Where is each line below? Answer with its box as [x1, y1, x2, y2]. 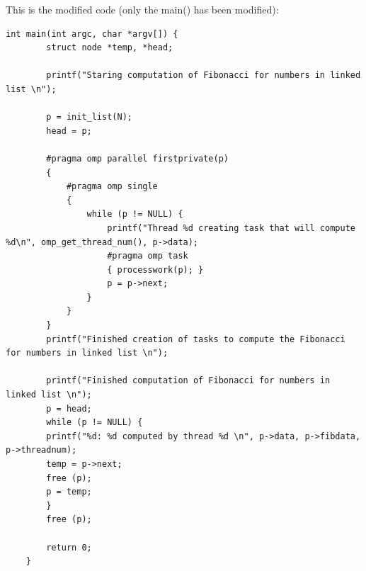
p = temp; [46, 487, 92, 497]
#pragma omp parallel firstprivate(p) [46, 153, 229, 164]
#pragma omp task [107, 251, 188, 261]
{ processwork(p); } [107, 264, 204, 275]
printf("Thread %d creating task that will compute [107, 222, 355, 233]
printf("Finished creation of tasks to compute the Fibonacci [46, 334, 345, 344]
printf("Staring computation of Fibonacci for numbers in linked [46, 70, 361, 81]
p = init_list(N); [46, 112, 132, 123]
